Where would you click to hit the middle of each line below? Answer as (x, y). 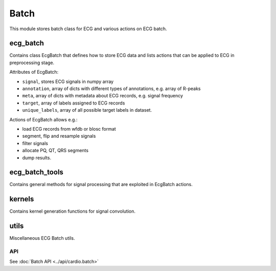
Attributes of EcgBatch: (34, 72)
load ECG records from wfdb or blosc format (69, 129)
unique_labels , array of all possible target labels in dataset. (87, 110)
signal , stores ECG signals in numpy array (68, 81)
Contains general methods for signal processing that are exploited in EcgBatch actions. (101, 184)
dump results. (37, 158)
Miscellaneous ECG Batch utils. (42, 238)
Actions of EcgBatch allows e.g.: (43, 119)
